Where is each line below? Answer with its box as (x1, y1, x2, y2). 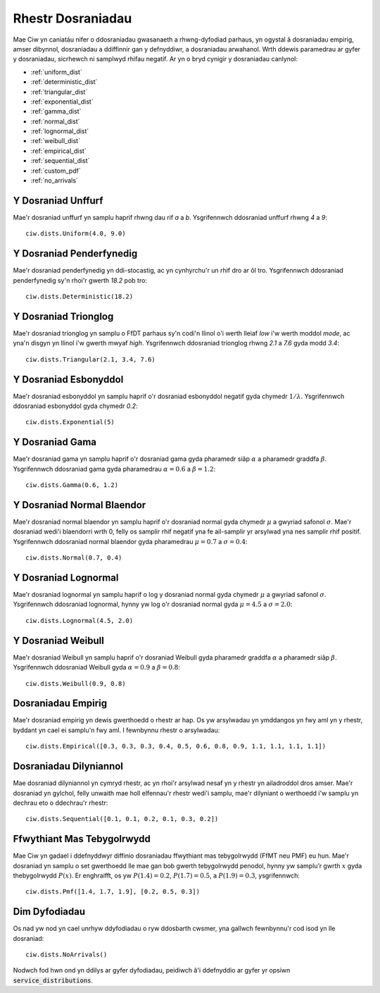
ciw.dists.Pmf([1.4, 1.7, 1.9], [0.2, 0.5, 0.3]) (25, 888, 201, 896)
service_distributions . (13, 976, 94, 985)
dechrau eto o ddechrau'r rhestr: (13, 798, 108, 807)
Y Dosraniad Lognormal (13, 572, 119, 584)
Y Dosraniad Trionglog (13, 310, 114, 322)
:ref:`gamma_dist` (30, 107, 82, 116)
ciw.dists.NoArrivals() (25, 951, 108, 958)
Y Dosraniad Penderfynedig (13, 247, 138, 260)
